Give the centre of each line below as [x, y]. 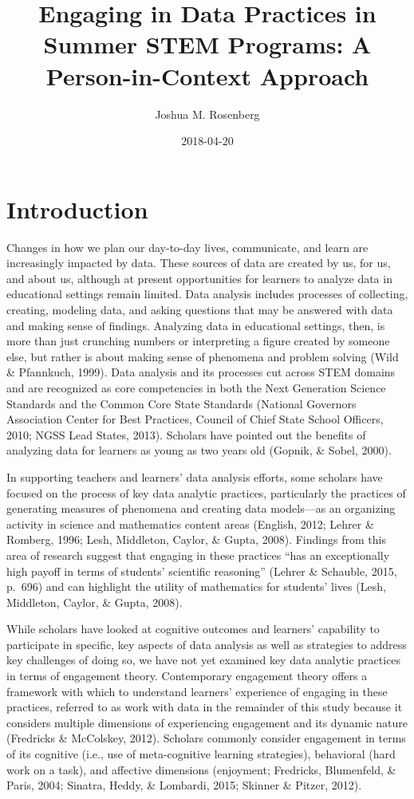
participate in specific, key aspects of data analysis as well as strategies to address [207, 644]
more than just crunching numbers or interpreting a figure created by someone [198, 341]
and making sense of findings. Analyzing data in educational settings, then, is [196, 325]
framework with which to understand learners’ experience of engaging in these [197, 691]
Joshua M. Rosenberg [207, 114]
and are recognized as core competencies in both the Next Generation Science [196, 387]
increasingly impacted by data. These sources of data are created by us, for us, [199, 263]
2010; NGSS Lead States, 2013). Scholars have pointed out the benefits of [186, 434]
